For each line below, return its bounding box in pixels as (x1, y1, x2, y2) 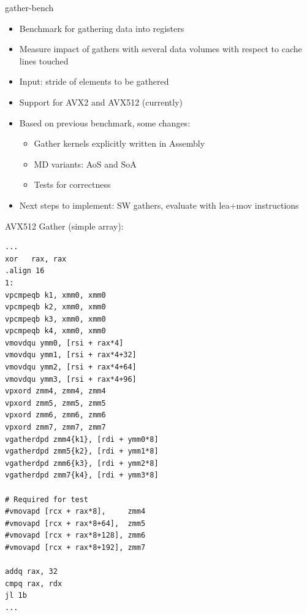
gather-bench (5, 1, 54, 14)
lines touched (19, 54, 69, 67)
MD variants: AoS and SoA (34, 157, 137, 170)
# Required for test (5, 495, 89, 504)
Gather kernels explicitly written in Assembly (34, 137, 205, 150)
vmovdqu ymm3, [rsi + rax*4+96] (5, 374, 137, 384)
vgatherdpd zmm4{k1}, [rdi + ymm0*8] (5, 435, 159, 444)
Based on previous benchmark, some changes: (19, 116, 191, 129)
